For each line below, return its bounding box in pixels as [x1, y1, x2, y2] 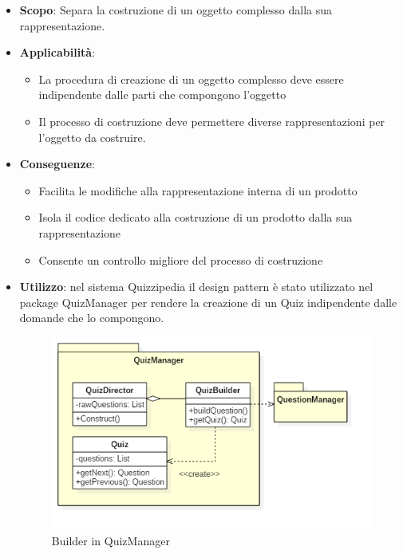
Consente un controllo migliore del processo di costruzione [38, 251, 323, 268]
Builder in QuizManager [51, 532, 170, 549]
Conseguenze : [19, 155, 95, 172]
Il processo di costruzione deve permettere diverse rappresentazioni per [38, 112, 385, 129]
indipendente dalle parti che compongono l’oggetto [38, 86, 286, 103]
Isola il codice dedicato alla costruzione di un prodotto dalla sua [38, 209, 353, 226]
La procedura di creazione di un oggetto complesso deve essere [38, 70, 344, 87]
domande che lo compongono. [19, 309, 164, 326]
